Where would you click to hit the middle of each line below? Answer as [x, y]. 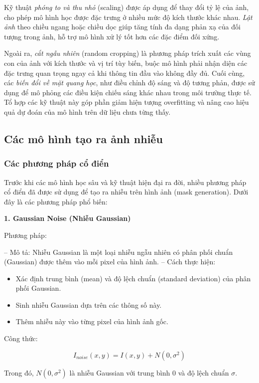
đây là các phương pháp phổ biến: [56, 201]
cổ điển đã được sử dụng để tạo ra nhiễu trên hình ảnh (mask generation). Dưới [126, 192]
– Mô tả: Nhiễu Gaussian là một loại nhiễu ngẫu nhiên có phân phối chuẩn [119, 252]
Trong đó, [19, 372]
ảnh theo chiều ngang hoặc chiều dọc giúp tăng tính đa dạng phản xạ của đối [122, 27]
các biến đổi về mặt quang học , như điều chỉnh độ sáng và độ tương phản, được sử [129, 83]
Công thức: [21, 338]
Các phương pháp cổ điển [57, 163]
